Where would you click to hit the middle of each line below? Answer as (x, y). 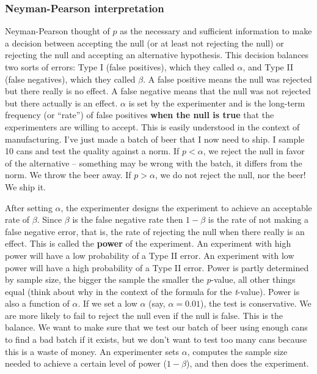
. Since (49, 219)
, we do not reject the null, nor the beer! (230, 175)
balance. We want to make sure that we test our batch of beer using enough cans (156, 327)
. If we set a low (107, 303)
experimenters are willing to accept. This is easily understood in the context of (152, 126)
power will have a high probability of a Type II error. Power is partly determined (157, 267)
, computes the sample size (237, 351)
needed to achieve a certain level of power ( (86, 363)
